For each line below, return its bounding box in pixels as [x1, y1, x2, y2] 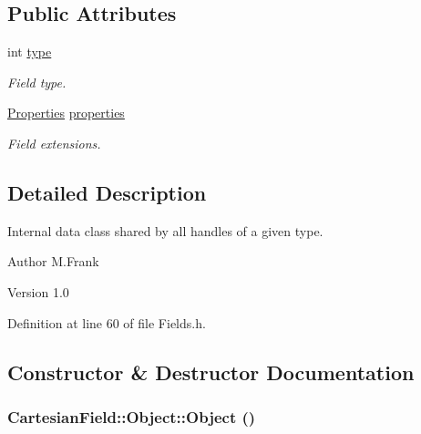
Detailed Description [7, 178, 207, 206]
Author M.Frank [7, 252, 99, 271]
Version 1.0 [7, 282, 69, 301]
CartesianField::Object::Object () [7, 405, 256, 428]
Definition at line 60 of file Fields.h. [7, 313, 206, 332]
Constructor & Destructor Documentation [7, 357, 415, 386]
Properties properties [7, 103, 125, 122]
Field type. [7, 72, 67, 91]
